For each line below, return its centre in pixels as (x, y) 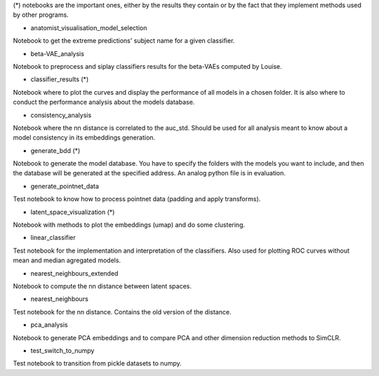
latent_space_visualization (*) (73, 212)
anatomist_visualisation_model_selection (89, 27)
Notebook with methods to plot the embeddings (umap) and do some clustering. (129, 225)
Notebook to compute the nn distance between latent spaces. (102, 286)
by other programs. (41, 15)
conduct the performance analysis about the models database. (104, 102)
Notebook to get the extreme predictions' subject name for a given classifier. (124, 41)
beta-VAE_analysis (57, 53)
